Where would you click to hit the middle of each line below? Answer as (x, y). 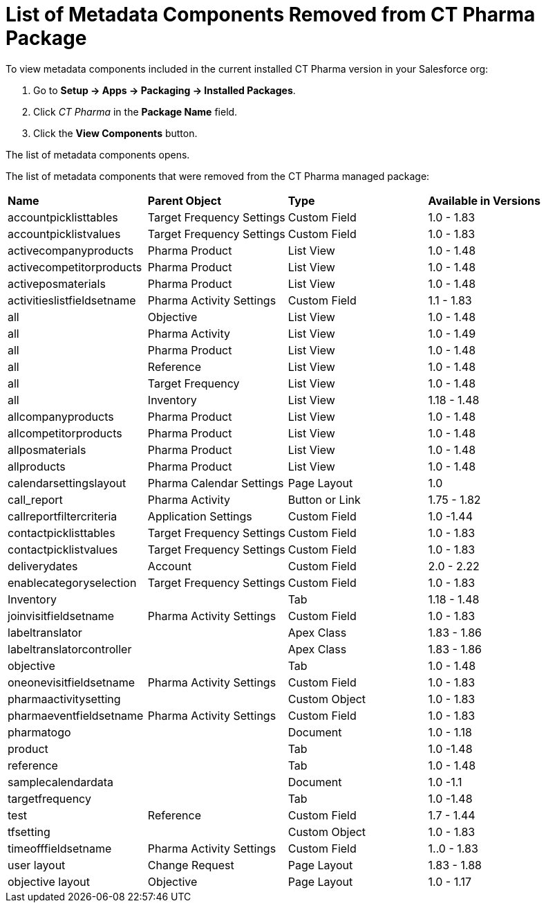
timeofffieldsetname (60, 848)
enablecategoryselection (72, 582)
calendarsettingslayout (67, 483)
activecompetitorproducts (75, 267)
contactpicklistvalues (63, 549)
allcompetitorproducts (65, 433)
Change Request (191, 865)
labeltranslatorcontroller (70, 649)
